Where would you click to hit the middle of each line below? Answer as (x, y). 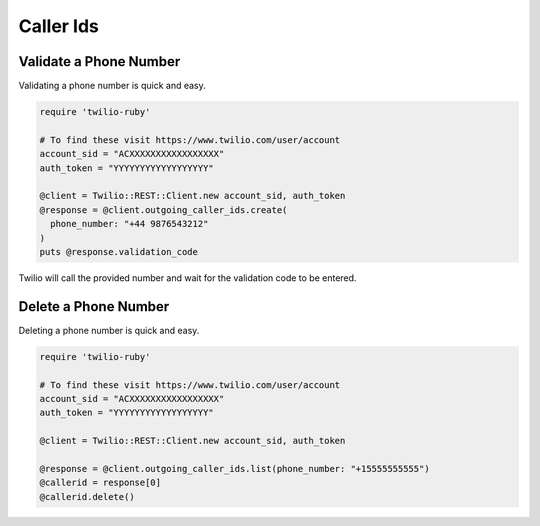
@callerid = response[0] (100, 483)
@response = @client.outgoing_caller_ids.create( (163, 209)
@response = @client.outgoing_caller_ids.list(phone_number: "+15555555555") (234, 468)
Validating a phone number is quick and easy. (112, 86)
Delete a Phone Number (94, 306)
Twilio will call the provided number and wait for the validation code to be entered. (187, 277)
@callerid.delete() (87, 496)
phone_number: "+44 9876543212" (129, 224)
